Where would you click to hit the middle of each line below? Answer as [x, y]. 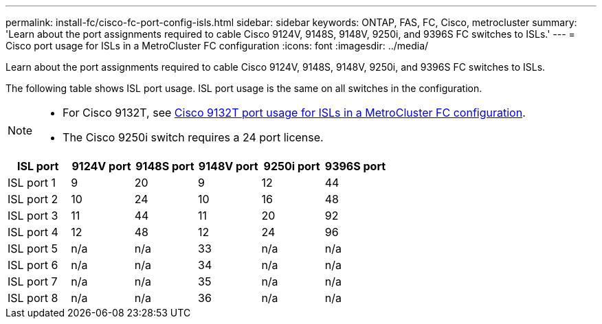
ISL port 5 [33, 248]
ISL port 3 [33, 216]
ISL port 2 [33, 199]
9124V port [101, 166]
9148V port [228, 166]
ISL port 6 [33, 265]
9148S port [165, 166]
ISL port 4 [33, 232]
